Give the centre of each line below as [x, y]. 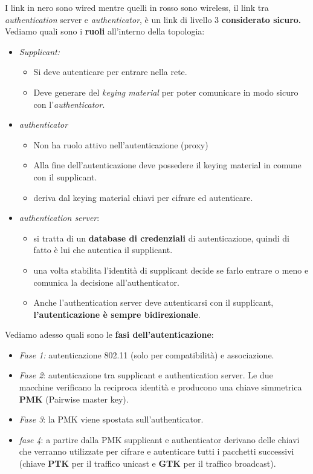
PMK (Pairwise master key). [74, 399]
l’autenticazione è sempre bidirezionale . [117, 314]
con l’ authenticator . [69, 104]
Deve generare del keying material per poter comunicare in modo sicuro [166, 92]
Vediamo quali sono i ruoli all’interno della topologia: [105, 31]
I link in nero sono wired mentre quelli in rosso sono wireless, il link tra [137, 7]
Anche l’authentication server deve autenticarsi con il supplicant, [153, 302]
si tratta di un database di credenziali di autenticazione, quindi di [161, 238]
